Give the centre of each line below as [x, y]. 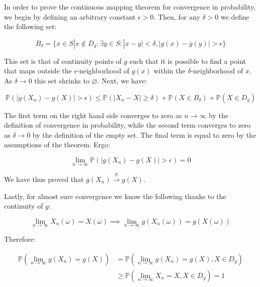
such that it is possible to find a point [188, 61]
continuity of [24, 206]
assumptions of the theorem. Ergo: [57, 145]
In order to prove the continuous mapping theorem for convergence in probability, [130, 7]
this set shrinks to [62, 80]
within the [169, 71]
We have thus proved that [44, 179]
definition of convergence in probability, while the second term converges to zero [127, 125]
